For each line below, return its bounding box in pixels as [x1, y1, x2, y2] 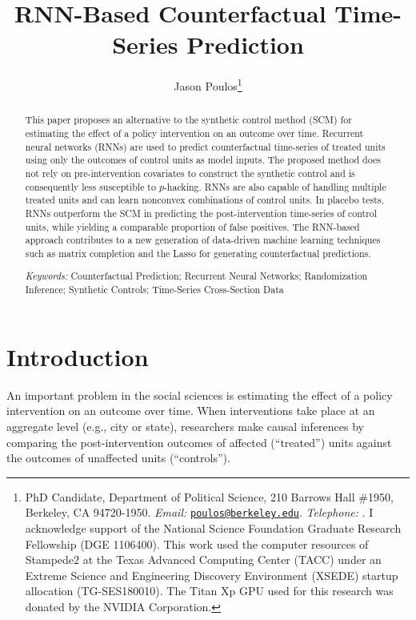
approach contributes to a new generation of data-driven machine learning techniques [25, 233, 381, 247]
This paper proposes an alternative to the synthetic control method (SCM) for [25, 113, 352, 127]
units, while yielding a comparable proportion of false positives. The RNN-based [25, 219, 360, 233]
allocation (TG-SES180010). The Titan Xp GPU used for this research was [25, 582, 394, 599]
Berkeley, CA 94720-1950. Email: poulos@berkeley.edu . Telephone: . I [25, 504, 374, 521]
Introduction [6, 340, 149, 372]
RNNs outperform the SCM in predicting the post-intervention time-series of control [25, 206, 378, 219]
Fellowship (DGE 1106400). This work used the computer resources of [25, 535, 369, 552]
